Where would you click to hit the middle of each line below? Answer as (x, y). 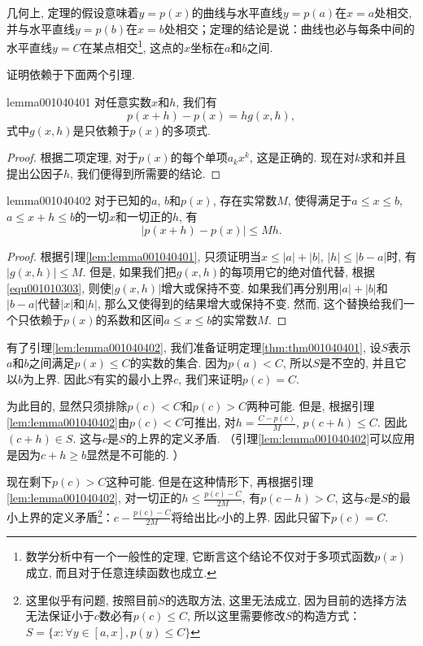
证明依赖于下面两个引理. (71, 74)
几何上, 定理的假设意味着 (73, 12)
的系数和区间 (130, 319)
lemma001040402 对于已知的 (79, 200)
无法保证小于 (60, 616)
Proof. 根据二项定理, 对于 (73, 157)
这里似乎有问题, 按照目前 (92, 599)
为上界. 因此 (55, 378)
